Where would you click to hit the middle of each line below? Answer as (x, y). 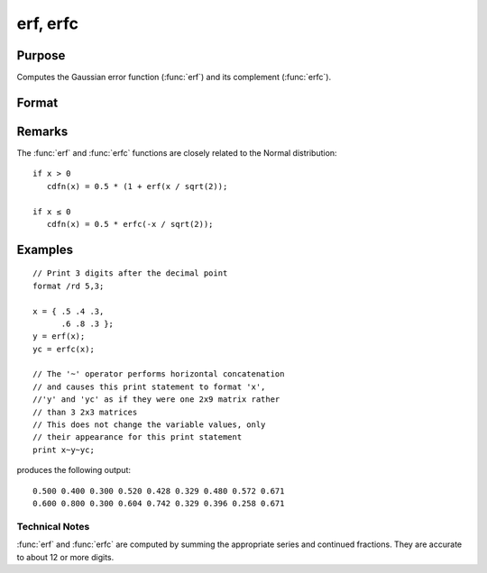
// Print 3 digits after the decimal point (130, 273)
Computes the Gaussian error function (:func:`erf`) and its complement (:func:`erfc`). (174, 77)
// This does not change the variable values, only (149, 425)
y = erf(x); (59, 337)
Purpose (41, 55)
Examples (45, 249)
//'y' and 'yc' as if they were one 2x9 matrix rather (156, 400)
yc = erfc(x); (64, 349)
